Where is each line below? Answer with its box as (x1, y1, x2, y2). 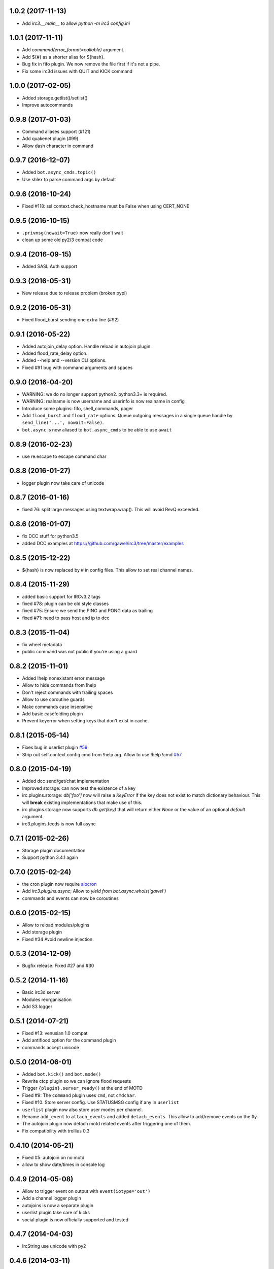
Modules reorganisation (22, 996, 72, 1003)
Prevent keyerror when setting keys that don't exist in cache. (22, 718, 149, 724)
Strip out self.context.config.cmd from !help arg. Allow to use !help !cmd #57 (22, 751, 182, 757)
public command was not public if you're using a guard (22, 649, 137, 655)
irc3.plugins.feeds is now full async (22, 820, 96, 827)
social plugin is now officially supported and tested (22, 1216, 129, 1223)
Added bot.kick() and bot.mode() (22, 1071, 101, 1077)
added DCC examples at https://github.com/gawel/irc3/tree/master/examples (22, 540, 184, 546)
